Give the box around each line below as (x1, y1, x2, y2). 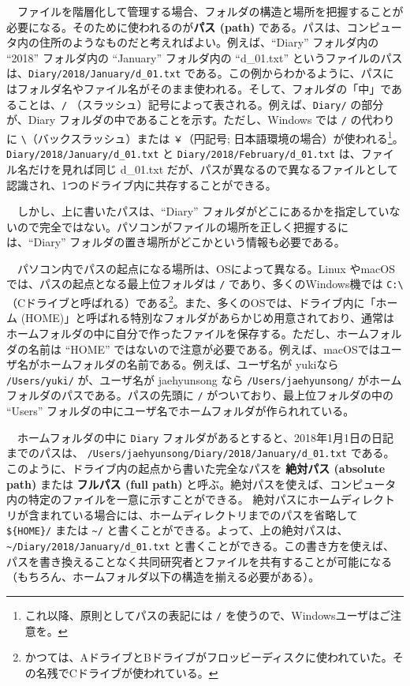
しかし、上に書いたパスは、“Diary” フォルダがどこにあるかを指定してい (17, 203, 389, 219)
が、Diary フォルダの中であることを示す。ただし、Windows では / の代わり (6, 111, 395, 128)
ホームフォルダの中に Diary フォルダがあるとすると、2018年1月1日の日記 (17, 429, 393, 445)
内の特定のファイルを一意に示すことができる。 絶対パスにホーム (6, 491, 341, 508)
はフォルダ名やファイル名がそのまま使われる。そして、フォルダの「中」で (6, 81, 392, 97)
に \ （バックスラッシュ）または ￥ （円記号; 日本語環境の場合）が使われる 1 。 (6, 127, 404, 146)
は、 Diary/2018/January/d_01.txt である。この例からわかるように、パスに (6, 65, 394, 81)
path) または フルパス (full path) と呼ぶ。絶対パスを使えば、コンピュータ (6, 475, 397, 492)
